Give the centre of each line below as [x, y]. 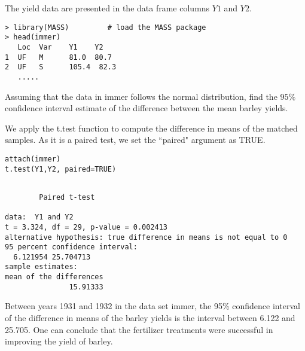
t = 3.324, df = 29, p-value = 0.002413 [86, 227]
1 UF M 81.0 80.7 [58, 57]
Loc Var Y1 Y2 [60, 47]
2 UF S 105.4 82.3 [61, 67]
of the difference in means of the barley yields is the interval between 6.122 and [150, 318]
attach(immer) [33, 159]
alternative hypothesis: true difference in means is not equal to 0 [146, 237]
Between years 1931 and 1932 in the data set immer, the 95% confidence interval [152, 306]
